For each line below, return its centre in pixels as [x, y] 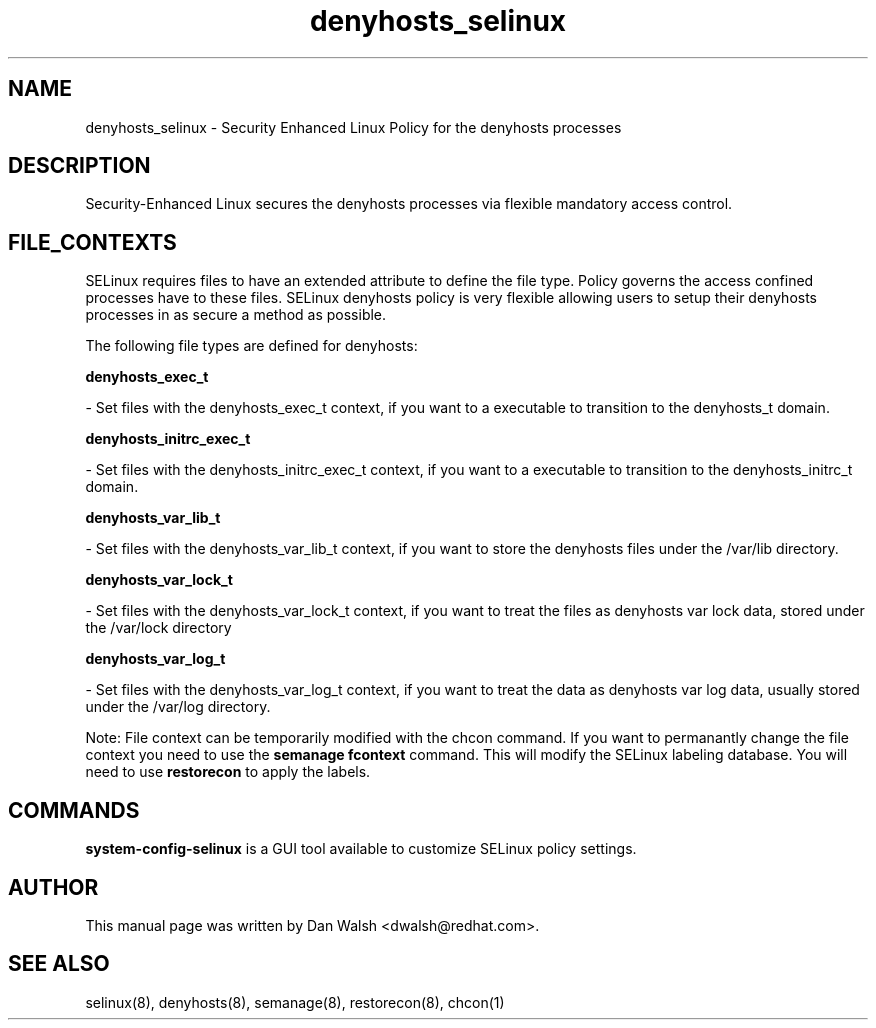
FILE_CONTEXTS [92, 242]
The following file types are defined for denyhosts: [251, 346]
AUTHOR [53, 887]
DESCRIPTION [79, 166]
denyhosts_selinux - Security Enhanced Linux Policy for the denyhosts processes [353, 127]
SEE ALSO [59, 964]
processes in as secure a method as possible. [236, 315]
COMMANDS [74, 810]
